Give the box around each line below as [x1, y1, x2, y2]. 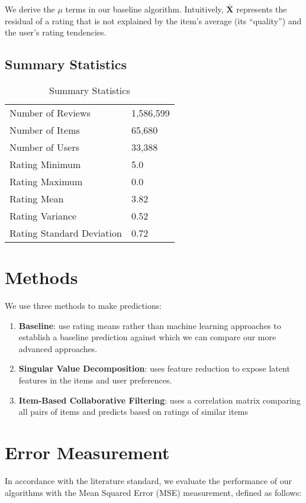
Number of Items [9, 122, 80, 137]
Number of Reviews [9, 105, 91, 120]
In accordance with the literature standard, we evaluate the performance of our [5, 474, 292, 486]
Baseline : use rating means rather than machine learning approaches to [18, 319, 281, 331]
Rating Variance [9, 208, 77, 223]
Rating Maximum [9, 174, 83, 188]
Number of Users [9, 140, 80, 154]
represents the [236, 3, 287, 15]
